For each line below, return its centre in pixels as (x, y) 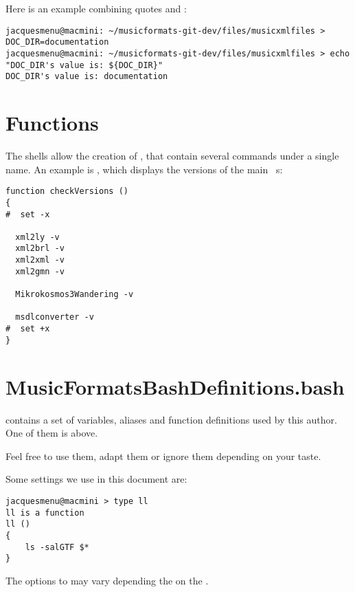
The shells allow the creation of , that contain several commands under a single (172, 155)
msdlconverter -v (55, 317)
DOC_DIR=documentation (57, 42)
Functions (52, 123)
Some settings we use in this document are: (96, 479)
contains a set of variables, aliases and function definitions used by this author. (171, 419)
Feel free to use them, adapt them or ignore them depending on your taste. (163, 456)
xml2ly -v (37, 237)
